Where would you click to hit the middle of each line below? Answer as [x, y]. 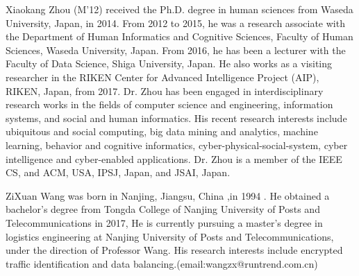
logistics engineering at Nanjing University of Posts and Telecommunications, [170, 236]
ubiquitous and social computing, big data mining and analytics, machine [162, 131]
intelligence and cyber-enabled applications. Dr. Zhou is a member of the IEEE [174, 158]
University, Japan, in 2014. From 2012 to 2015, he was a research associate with [175, 23]
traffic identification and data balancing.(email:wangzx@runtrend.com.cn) [162, 263]
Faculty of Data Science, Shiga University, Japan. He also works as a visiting [169, 63]
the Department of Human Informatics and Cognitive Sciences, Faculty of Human [179, 36]
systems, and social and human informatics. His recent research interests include [176, 118]
